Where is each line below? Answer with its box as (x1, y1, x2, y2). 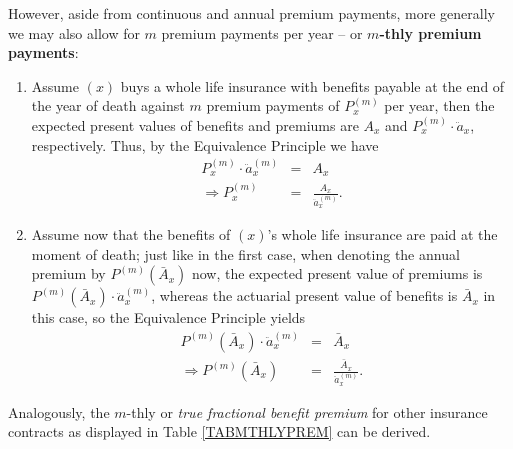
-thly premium (379, 22, 482, 43)
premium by (31, 263, 106, 284)
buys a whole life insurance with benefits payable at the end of (120, 75, 505, 96)
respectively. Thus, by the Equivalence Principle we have (31, 134, 379, 155)
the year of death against (31, 95, 185, 116)
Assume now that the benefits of (31, 224, 231, 245)
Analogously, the (8, 401, 110, 422)
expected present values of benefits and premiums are (31, 114, 359, 135)
